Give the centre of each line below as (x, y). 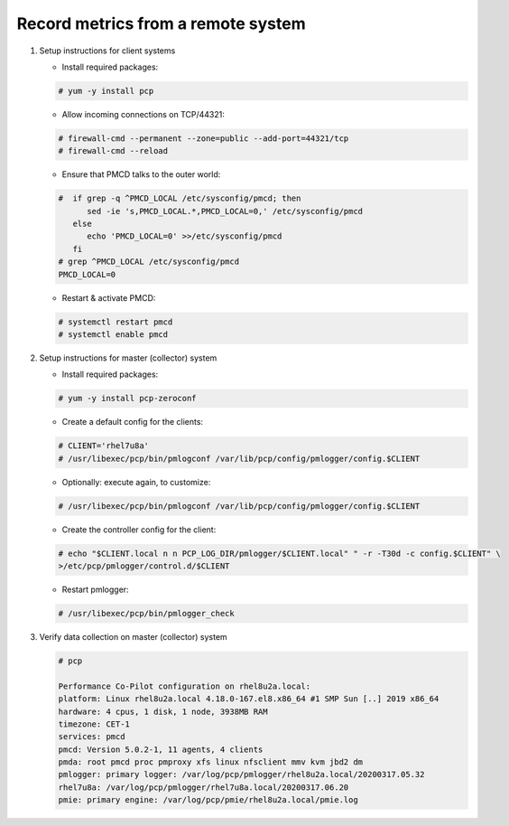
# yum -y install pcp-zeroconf (128, 399)
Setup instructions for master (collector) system (128, 358)
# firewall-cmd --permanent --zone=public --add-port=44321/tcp (204, 138)
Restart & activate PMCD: (109, 297)
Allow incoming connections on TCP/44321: (143, 114)
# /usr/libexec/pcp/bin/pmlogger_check (146, 613)
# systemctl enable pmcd (113, 334)
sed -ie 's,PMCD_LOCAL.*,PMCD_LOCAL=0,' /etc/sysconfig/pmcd (225, 211)
